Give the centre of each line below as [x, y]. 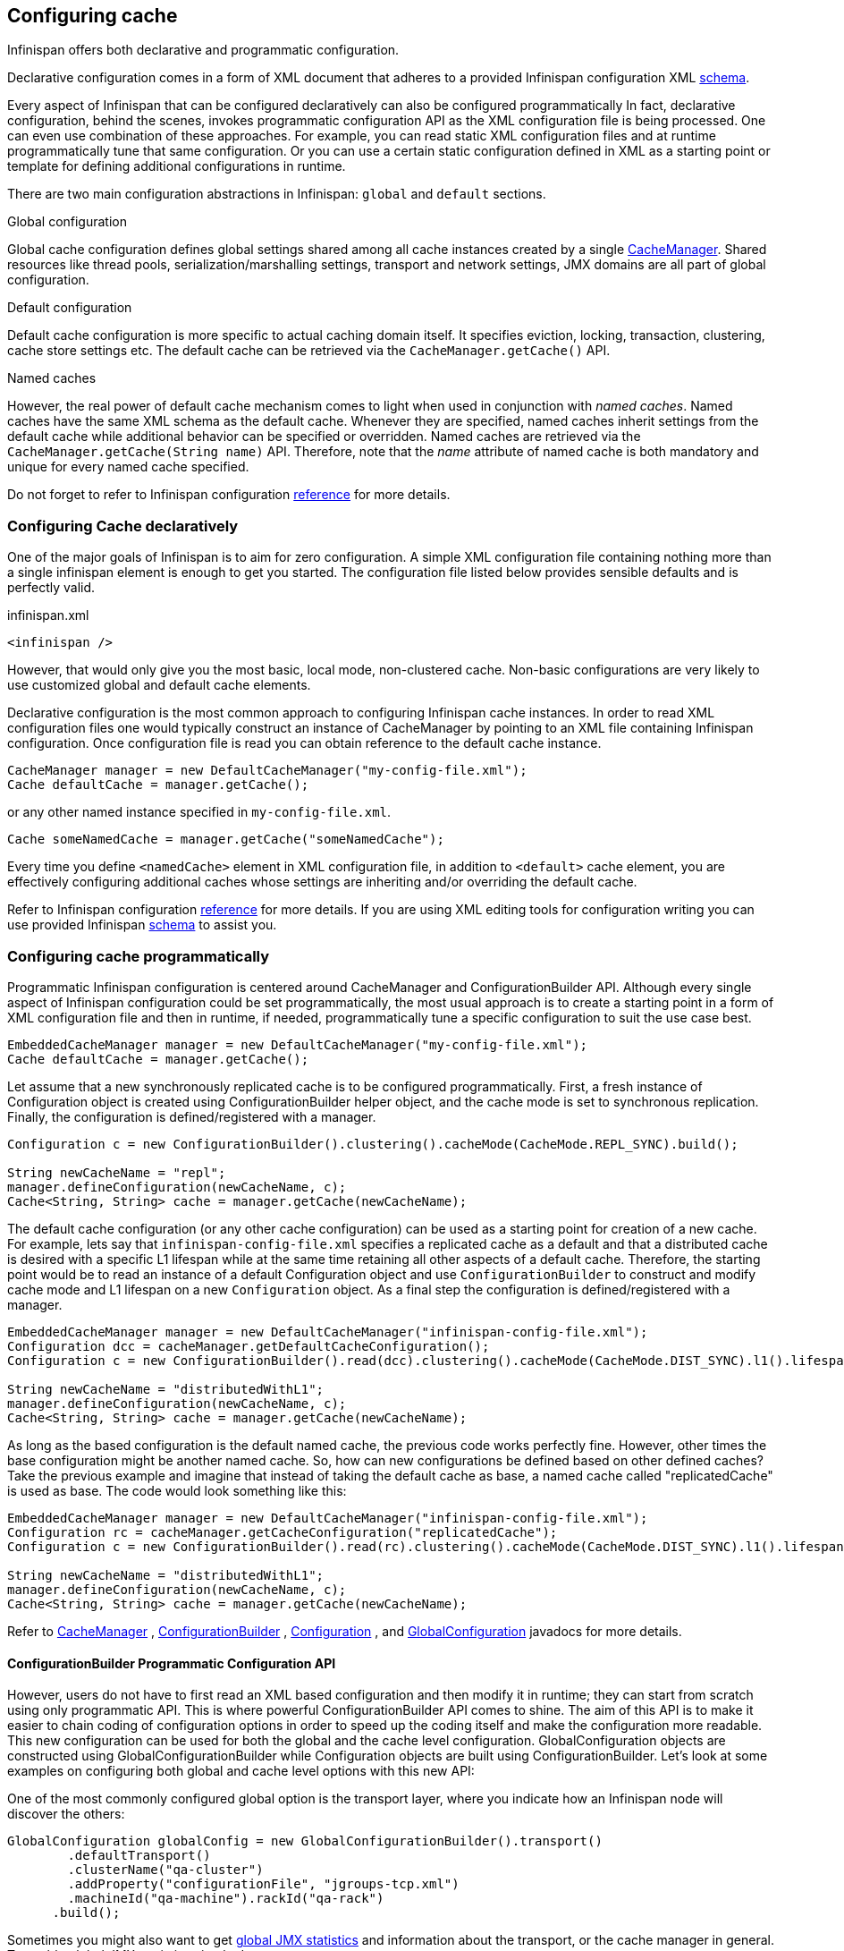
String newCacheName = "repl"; [117, 1172]
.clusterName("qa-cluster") [165, 1870]
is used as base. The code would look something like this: [177, 1490]
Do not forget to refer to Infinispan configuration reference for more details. [229, 495]
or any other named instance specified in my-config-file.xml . [199, 812]
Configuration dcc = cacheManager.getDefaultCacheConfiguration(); [249, 1346]
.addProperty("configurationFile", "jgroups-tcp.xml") [263, 1884]
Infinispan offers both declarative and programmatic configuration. [203, 50]
